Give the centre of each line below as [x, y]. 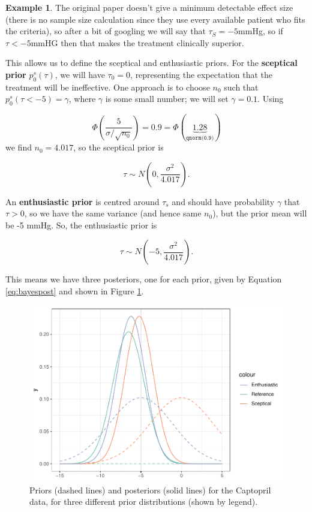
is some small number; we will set [167, 99]
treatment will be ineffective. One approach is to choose [108, 87]
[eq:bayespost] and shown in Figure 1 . [75, 291]
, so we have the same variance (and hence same [113, 213]
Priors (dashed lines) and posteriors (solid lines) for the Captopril [150, 490]
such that [241, 87]
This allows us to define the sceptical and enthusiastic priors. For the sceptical [151, 63]
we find [19, 147]
